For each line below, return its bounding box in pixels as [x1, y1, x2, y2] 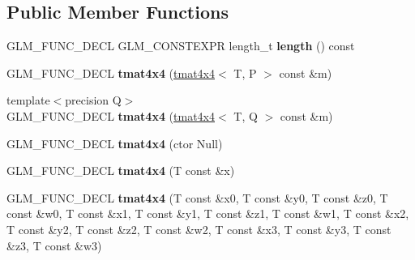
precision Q [65, 92, 122, 109]
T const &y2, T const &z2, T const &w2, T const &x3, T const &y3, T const [6, 220, 391, 237]
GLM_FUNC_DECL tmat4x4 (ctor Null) [6, 134, 223, 151]
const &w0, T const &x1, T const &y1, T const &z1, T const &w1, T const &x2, [6, 205, 409, 222]
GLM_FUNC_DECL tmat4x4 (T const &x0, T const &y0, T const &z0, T [6, 189, 388, 206]
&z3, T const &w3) [6, 237, 102, 254]
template [6, 92, 50, 109]
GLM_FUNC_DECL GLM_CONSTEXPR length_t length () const [6, 37, 355, 54]
